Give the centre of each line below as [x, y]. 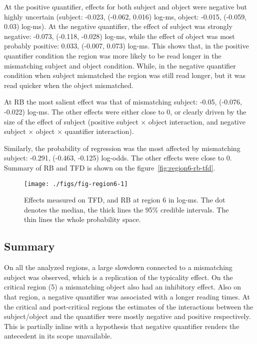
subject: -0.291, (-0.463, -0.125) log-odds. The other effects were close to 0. [118, 158]
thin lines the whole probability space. [82, 219]
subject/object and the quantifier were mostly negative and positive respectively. [127, 316]
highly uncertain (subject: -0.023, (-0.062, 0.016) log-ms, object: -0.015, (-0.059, [125, 16]
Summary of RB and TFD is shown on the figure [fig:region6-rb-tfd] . [110, 167]
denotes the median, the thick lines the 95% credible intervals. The [126, 209]
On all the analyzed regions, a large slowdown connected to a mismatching [118, 267]
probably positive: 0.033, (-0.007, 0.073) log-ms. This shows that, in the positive [126, 46]
